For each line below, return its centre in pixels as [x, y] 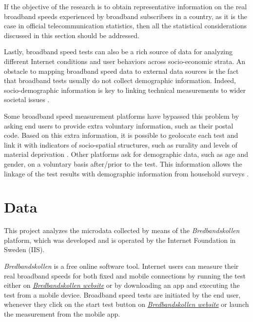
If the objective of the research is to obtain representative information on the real [126, 6]
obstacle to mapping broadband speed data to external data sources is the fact [121, 71]
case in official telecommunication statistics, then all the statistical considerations [125, 26]
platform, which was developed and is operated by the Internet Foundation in [120, 240]
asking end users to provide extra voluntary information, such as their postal [119, 125]
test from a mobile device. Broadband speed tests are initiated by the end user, [122, 294]
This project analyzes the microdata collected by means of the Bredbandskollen [122, 230]
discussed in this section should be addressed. [72, 35]
